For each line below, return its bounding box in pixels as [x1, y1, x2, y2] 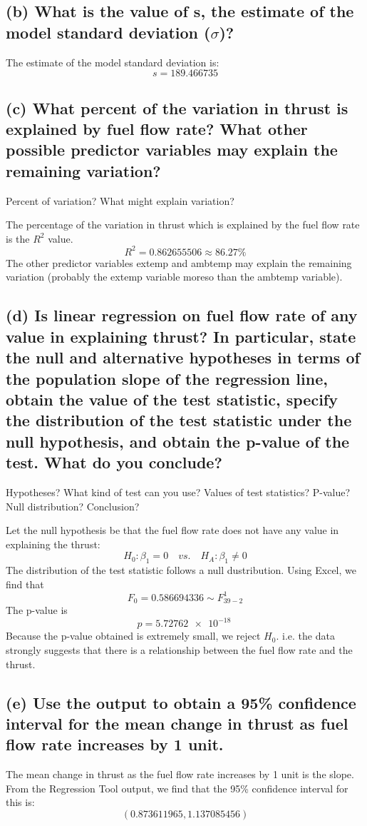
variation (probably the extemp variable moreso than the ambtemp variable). [6, 269, 343, 284]
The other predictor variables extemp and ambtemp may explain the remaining [6, 255, 352, 270]
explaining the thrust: [6, 536, 100, 551]
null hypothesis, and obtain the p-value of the [6, 430, 350, 452]
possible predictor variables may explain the [6, 138, 338, 161]
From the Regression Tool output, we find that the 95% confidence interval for [6, 780, 348, 795]
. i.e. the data [276, 628, 335, 643]
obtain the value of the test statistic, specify [6, 388, 338, 410]
